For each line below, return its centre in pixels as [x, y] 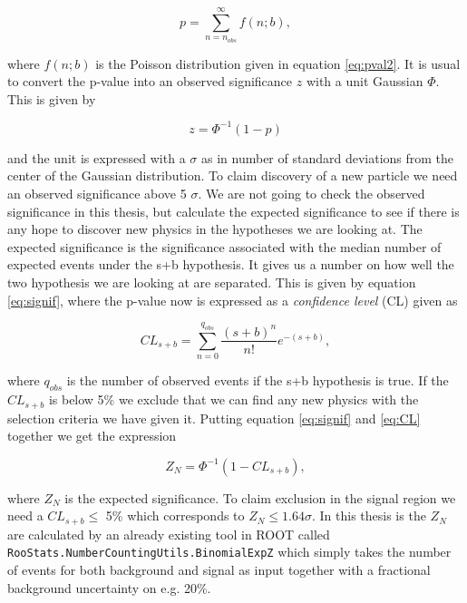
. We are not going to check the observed [311, 194]
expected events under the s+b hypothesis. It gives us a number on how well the [231, 264]
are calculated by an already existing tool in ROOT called [169, 534]
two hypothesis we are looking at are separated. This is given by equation [212, 282]
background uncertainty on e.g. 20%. [109, 587]
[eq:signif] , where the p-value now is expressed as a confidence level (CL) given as [233, 300]
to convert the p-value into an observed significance [150, 81]
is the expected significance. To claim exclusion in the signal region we [260, 497]
